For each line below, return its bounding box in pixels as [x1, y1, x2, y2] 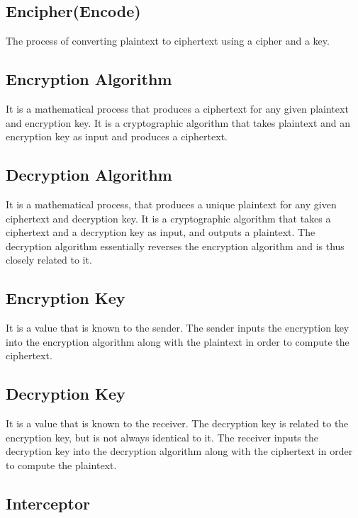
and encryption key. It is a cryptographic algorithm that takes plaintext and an [6, 115, 351, 130]
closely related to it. [6, 252, 92, 267]
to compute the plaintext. [6, 457, 117, 472]
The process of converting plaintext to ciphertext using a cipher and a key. [6, 33, 330, 48]
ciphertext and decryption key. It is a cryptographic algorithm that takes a [6, 210, 331, 225]
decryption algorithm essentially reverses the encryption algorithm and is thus [6, 238, 345, 253]
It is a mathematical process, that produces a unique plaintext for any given [6, 196, 337, 211]
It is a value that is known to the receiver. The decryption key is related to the [6, 416, 349, 431]
